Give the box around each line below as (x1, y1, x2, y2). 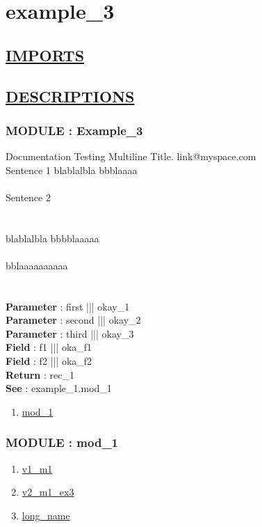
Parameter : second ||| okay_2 (6, 313, 141, 327)
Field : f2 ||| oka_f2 (6, 354, 92, 368)
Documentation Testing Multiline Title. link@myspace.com (6, 149, 256, 164)
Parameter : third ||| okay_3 (6, 326, 134, 340)
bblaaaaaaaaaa (6, 258, 68, 272)
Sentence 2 (6, 189, 51, 204)
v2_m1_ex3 (22, 485, 74, 499)
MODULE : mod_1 (6, 434, 119, 451)
